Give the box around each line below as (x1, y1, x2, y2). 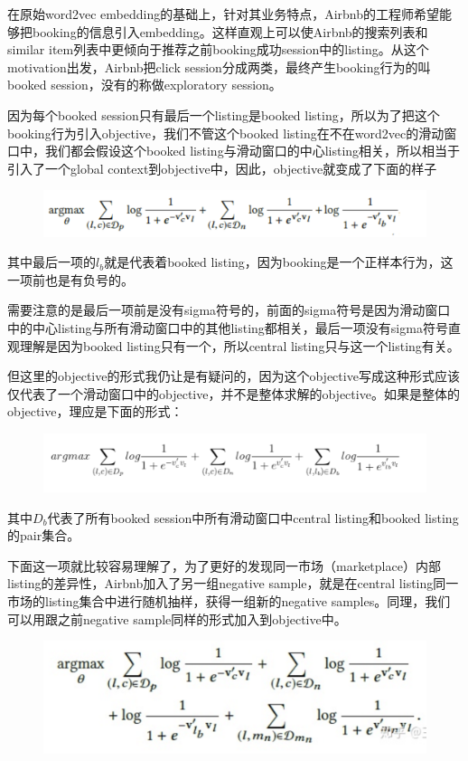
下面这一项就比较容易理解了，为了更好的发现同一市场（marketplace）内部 (7, 556, 441, 575)
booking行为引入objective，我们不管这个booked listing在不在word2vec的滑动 (7, 123, 445, 142)
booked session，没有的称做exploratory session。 (7, 75, 282, 94)
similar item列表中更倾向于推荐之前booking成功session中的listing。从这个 (7, 40, 429, 59)
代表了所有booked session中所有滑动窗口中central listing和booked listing (47, 508, 459, 527)
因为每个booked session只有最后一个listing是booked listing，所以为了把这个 (7, 105, 440, 124)
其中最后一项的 (7, 252, 96, 271)
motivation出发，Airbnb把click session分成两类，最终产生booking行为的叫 (7, 57, 431, 76)
